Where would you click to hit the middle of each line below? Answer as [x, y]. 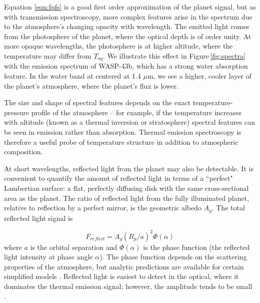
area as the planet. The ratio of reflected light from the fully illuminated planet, [126, 198]
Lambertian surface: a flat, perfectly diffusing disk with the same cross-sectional [126, 188]
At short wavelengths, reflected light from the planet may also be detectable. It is [129, 168]
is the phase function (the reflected [196, 247]
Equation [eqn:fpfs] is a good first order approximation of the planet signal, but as [130, 7]
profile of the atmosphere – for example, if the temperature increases [136, 112]
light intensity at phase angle [48, 257]
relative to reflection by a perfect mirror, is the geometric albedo [103, 208]
